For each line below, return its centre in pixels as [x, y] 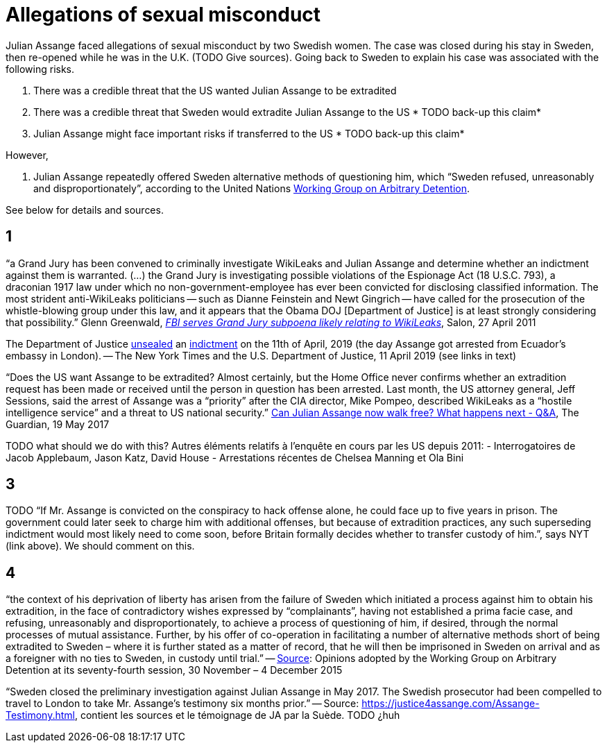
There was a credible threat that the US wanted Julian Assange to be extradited [215, 90]
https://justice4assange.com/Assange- [451, 704]
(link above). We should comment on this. [100, 546]
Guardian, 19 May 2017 [58, 424]
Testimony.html [40, 715]
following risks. [40, 69]
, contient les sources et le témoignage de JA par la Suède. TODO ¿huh [238, 715]
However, [27, 155]
